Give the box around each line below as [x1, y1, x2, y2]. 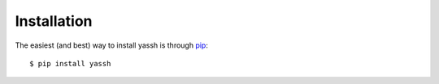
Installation [15, 12, 93, 30]
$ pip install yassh [29, 59, 111, 68]
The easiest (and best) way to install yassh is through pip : [15, 40, 209, 50]
